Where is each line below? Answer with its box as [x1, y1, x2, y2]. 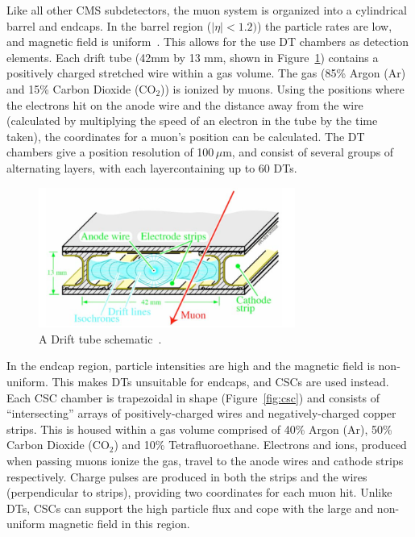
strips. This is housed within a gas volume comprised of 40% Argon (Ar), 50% [6, 420, 392, 437]
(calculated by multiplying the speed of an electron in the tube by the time [6, 112, 378, 129]
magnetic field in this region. [48, 515, 190, 532]
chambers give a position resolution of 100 [6, 144, 214, 160]
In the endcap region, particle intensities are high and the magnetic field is [6, 357, 375, 374]
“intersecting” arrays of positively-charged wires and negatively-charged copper [6, 405, 396, 422]
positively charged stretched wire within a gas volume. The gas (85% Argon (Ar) [6, 65, 406, 81]
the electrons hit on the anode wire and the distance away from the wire [6, 96, 363, 113]
